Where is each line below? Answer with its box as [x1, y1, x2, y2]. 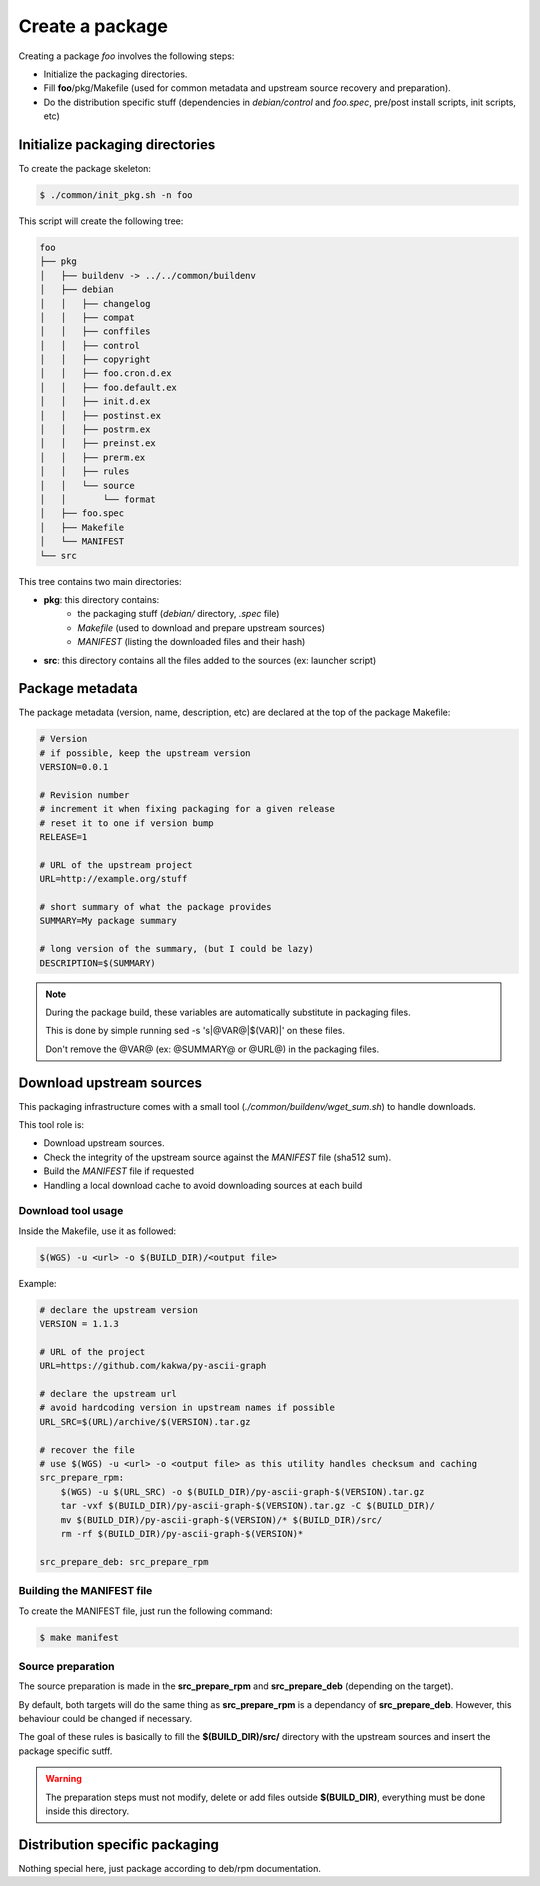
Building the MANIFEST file [18, 1584, 153, 1598]
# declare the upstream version [39, 1304, 199, 1315]
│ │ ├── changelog [39, 298, 151, 309]
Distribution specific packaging [18, 1836, 220, 1853]
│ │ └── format [39, 494, 157, 505]
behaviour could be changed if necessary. [18, 1713, 193, 1725]
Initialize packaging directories [18, 136, 216, 153]
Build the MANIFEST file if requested [43, 1165, 195, 1177]
